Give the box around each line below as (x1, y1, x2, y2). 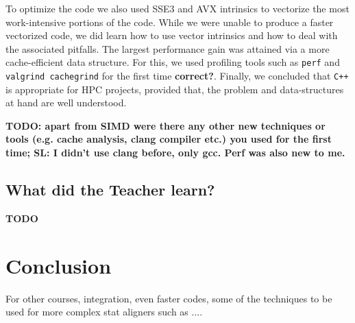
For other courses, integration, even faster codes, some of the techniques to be (5, 291, 332, 305)
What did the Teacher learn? (5, 179, 215, 200)
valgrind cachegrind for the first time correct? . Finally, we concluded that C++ (5, 69, 349, 83)
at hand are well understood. (5, 95, 127, 110)
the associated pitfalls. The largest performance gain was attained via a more (5, 41, 330, 56)
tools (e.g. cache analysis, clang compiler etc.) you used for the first (5, 132, 332, 146)
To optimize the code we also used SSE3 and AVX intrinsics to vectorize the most (5, 1, 350, 15)
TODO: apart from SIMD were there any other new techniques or (5, 118, 326, 132)
